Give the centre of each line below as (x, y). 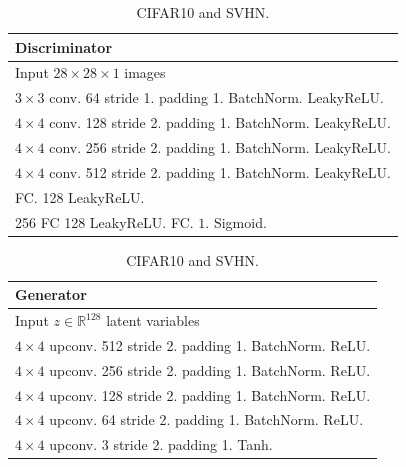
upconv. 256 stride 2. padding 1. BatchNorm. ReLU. (210, 369)
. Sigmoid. (236, 221)
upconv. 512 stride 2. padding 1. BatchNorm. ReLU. (210, 344)
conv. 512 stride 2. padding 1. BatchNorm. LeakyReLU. (220, 171)
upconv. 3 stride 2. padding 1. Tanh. (161, 444)
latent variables (153, 320)
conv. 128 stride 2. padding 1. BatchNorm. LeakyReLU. (220, 122)
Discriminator (64, 46)
